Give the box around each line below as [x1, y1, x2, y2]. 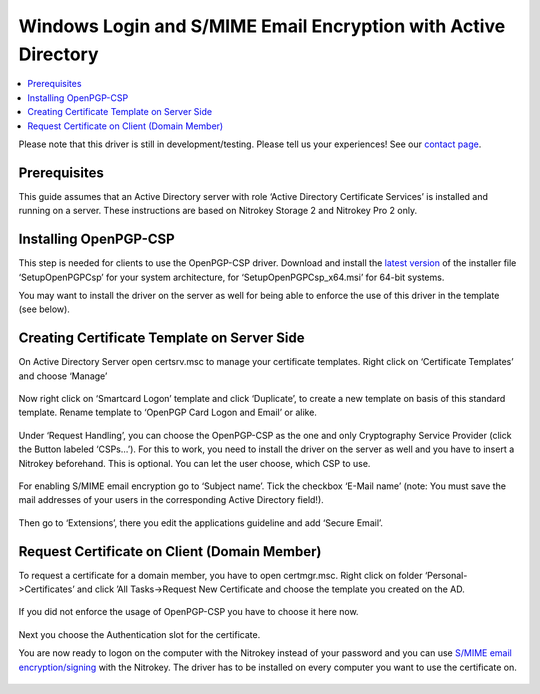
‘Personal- [424, 569, 468, 581]
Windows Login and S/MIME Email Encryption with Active [18, 15, 506, 37]
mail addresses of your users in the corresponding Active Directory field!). [18, 494, 324, 506]
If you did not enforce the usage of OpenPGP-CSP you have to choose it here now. [18, 606, 359, 618]
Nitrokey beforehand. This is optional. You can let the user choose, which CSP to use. [18, 457, 371, 469]
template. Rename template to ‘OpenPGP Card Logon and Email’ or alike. [18, 406, 317, 419]
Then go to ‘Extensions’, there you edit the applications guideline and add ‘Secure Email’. [18, 516, 384, 529]
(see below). [18, 303, 70, 315]
